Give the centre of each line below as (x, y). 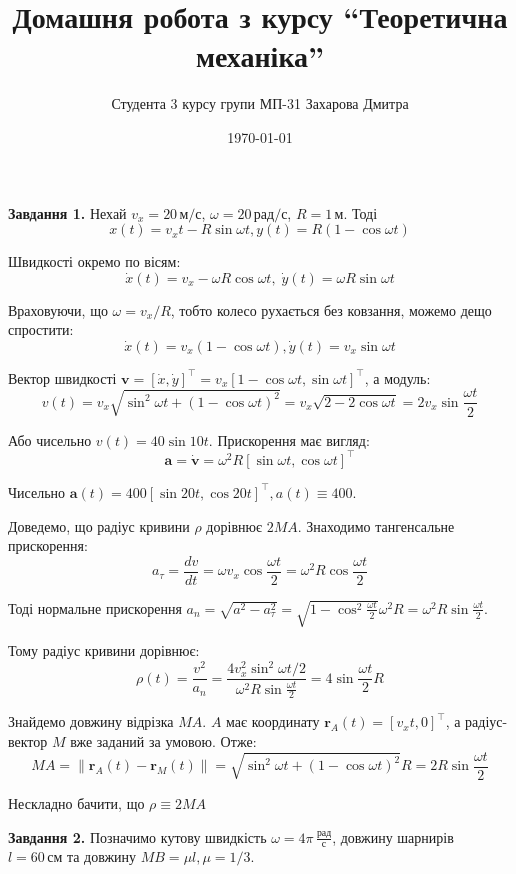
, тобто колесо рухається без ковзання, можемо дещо (331, 309)
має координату (273, 721)
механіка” (260, 55)
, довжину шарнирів (393, 836)
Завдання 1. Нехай (67, 212)
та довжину (101, 856)
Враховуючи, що (58, 309)
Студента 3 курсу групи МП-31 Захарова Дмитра (260, 103)
